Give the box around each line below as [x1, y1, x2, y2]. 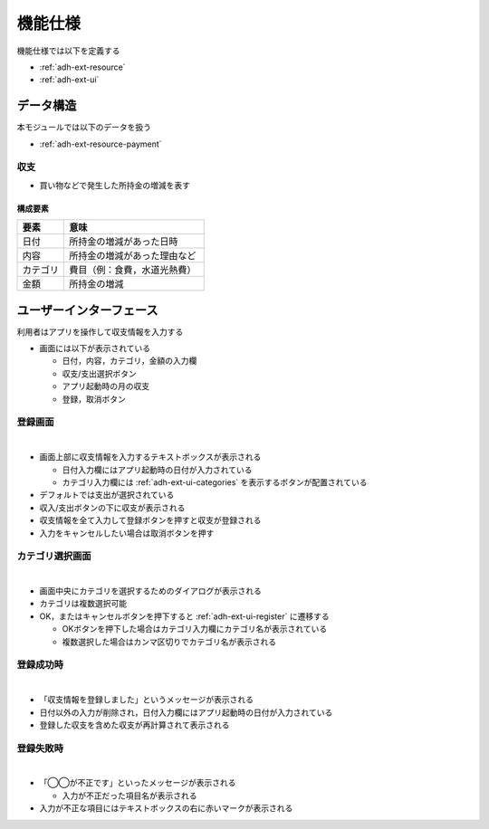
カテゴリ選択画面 [16, 550, 91, 563]
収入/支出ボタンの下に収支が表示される [39, 502, 186, 513]
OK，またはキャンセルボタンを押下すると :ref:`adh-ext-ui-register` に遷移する [39, 611, 330, 622]
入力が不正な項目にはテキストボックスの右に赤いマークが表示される [39, 803, 293, 814]
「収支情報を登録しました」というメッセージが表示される [39, 694, 254, 705]
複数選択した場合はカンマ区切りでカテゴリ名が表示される [62, 636, 276, 647]
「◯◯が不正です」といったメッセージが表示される [39, 777, 236, 788]
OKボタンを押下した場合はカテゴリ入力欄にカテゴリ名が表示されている [62, 624, 328, 634]
